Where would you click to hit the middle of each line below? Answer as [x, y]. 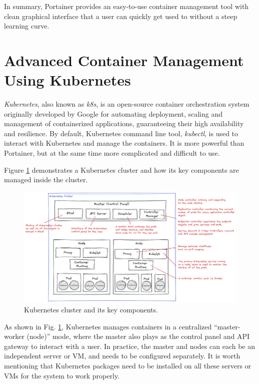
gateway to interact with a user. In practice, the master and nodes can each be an [129, 346]
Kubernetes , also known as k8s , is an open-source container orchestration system [127, 104]
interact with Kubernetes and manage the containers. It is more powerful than [124, 143]
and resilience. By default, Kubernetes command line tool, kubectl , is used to [121, 133]
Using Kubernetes [67, 80]
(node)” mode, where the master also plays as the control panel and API [138, 336]
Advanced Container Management [124, 60]
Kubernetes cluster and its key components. [91, 309]
